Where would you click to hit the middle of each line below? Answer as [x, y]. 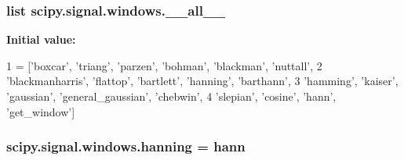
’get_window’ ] [41, 111]
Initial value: [41, 39]
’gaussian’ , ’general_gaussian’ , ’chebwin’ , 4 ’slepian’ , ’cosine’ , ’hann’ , [171, 96]
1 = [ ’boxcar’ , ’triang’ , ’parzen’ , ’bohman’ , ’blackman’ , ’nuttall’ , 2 [164, 65]
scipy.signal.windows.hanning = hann [126, 146]
